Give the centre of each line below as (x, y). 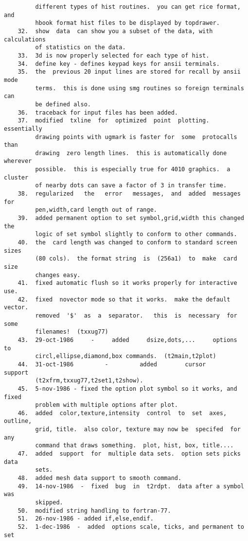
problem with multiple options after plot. (106, 405)
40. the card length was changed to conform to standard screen (127, 243)
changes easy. (58, 275)
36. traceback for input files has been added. (98, 112)
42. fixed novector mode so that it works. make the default (124, 299)
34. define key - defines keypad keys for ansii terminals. (119, 64)
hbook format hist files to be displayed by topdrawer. (127, 23)
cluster (16, 177)
